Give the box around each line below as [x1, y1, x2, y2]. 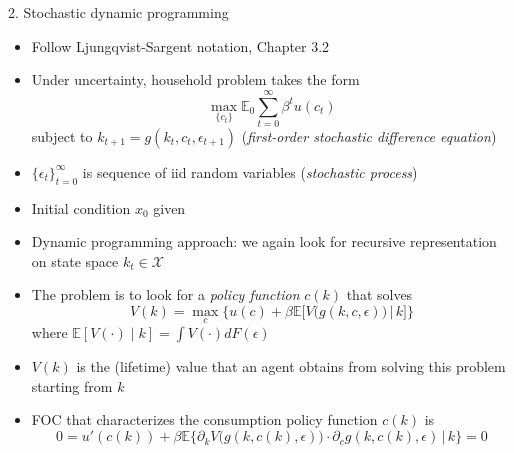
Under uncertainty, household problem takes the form [31, 69, 360, 90]
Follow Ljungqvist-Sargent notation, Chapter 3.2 [31, 35, 330, 56]
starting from [31, 375, 113, 396]
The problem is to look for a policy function [31, 284, 300, 305]
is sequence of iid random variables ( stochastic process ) [82, 161, 418, 182]
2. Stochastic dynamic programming [8, 2, 229, 22]
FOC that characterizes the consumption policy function [31, 409, 378, 430]
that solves [346, 284, 413, 305]
